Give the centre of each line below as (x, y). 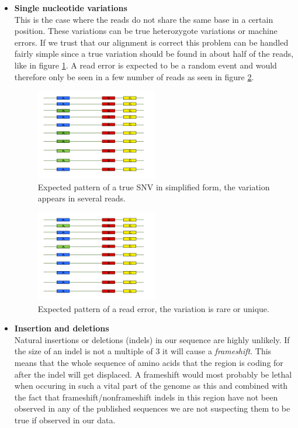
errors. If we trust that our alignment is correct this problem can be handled (151, 42)
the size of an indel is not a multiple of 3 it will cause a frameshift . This (143, 351)
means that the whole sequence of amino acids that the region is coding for (149, 363)
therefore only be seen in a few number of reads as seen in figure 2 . (134, 76)
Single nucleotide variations (71, 8)
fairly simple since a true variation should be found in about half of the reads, (154, 54)
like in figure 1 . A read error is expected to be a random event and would (145, 65)
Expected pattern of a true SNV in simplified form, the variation (154, 186)
